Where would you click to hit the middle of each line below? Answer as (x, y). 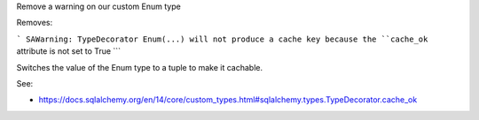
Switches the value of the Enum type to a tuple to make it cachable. (140, 67)
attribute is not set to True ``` (69, 51)
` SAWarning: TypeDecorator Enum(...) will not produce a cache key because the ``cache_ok (222, 39)
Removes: (35, 23)
